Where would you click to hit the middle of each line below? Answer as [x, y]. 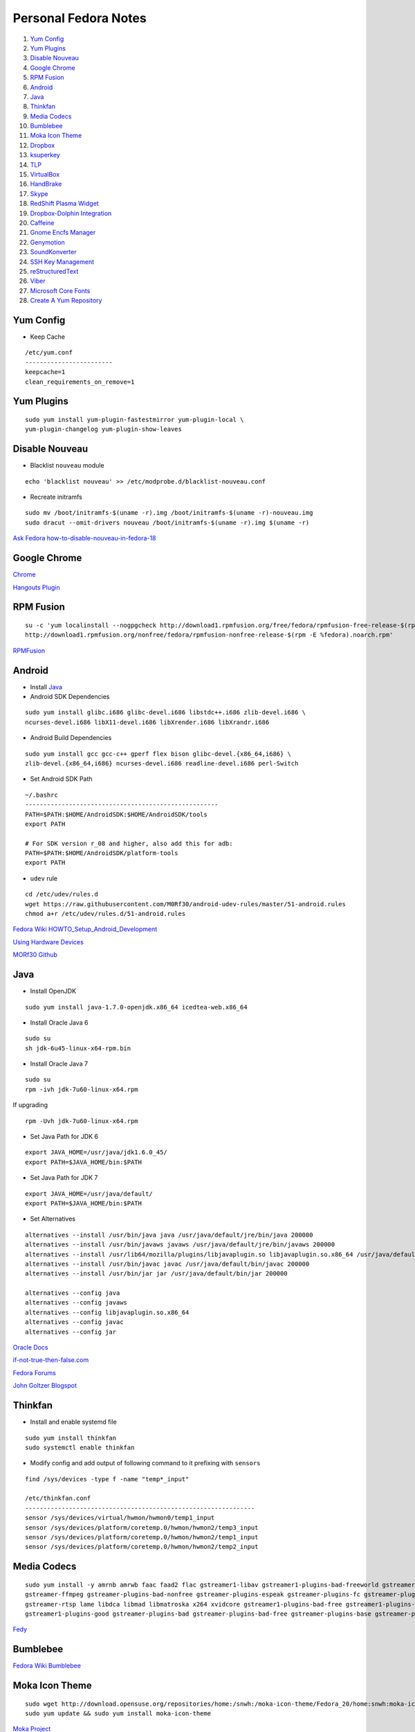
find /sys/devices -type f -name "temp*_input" [107, 1479]
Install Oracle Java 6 [59, 1023]
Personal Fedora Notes [80, 18]
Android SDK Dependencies [70, 697]
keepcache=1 [45, 372]
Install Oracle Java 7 [59, 1064]
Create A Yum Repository [66, 301]
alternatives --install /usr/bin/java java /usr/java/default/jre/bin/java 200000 [169, 1235]
